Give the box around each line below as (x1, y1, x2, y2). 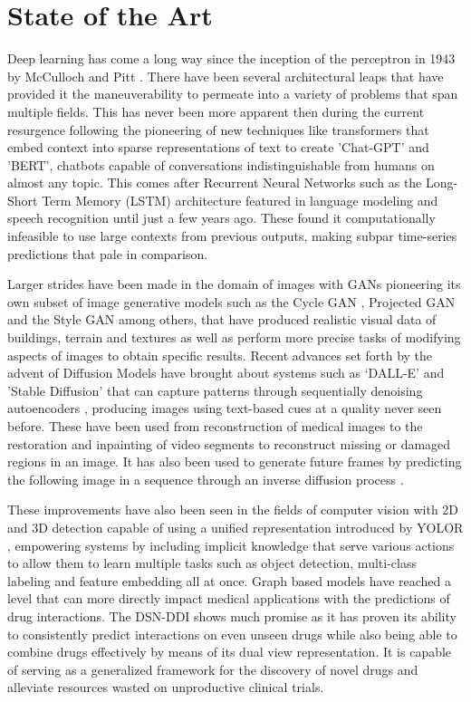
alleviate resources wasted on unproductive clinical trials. (7, 678, 324, 697)
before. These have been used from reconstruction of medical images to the (7, 417, 423, 435)
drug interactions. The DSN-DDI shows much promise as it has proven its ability (7, 606, 457, 625)
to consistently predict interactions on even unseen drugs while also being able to (7, 624, 457, 643)
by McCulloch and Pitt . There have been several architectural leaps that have (7, 66, 444, 85)
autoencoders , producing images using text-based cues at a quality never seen (7, 399, 442, 418)
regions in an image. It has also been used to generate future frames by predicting (7, 452, 462, 471)
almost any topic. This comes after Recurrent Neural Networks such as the (7, 173, 422, 192)
